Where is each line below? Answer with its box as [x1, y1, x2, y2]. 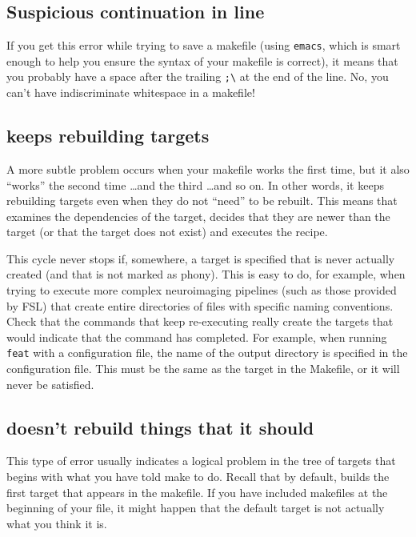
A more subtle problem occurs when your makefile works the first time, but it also [6, 160, 410, 177]
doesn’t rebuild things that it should [6, 415, 314, 439]
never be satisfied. [6, 375, 94, 392]
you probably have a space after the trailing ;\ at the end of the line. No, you [6, 68, 389, 85]
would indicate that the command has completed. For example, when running [6, 328, 387, 345]
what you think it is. [6, 515, 107, 531]
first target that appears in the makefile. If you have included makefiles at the [6, 483, 388, 500]
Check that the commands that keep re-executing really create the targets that [6, 313, 394, 330]
